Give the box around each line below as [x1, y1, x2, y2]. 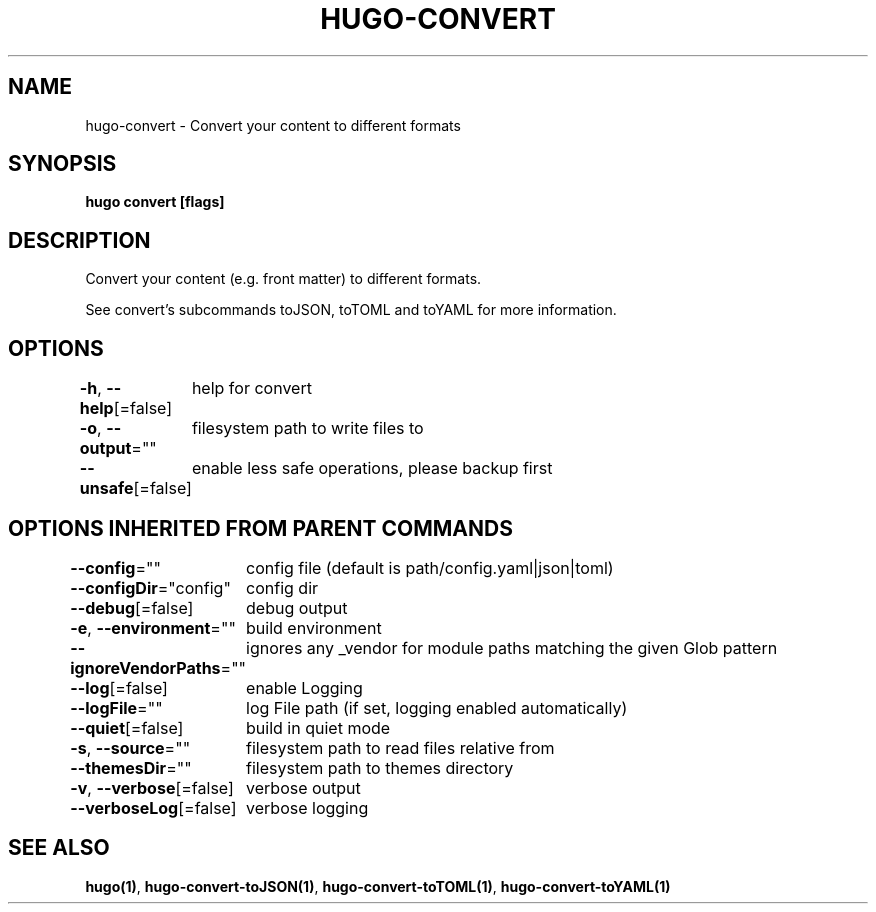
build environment [246, 617, 382, 638]
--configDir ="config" [70, 577, 231, 598]
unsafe [79, 478, 134, 499]
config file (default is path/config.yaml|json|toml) [246, 557, 614, 578]
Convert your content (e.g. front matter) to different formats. [85, 270, 482, 288]
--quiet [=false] [70, 717, 184, 738]
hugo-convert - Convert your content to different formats [85, 116, 461, 134]
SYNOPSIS [8, 151, 117, 177]
